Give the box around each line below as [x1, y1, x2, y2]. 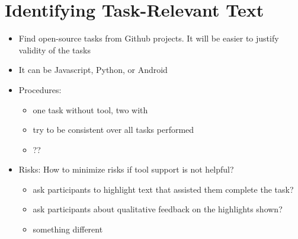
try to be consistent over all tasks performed [33, 123, 194, 136]
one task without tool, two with [33, 103, 148, 116]
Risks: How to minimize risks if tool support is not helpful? [18, 163, 234, 176]
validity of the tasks [18, 43, 91, 56]
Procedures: [18, 83, 62, 95]
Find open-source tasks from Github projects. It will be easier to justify [18, 32, 279, 44]
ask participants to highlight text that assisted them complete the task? [33, 183, 294, 195]
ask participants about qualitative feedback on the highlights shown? [33, 203, 283, 215]
